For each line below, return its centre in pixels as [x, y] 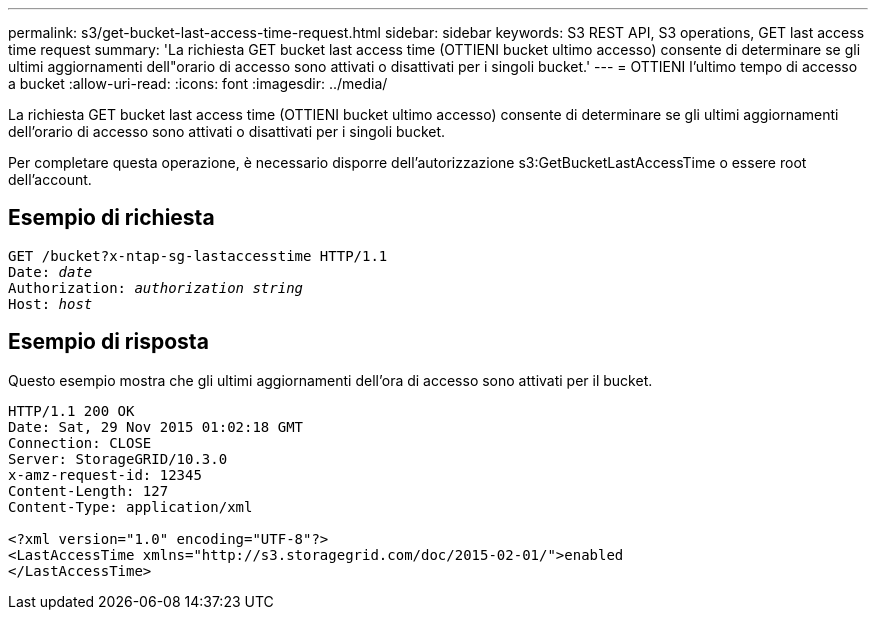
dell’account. [50, 179]
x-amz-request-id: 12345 [105, 474]
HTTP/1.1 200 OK [71, 410]
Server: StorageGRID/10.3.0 [118, 458]
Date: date [50, 271]
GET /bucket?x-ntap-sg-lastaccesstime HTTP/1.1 [198, 255]
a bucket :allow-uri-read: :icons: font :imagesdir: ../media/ [198, 83]
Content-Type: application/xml [130, 506]
